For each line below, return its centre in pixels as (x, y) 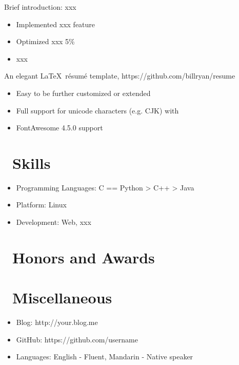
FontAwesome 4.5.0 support (59, 128)
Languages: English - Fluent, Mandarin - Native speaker (105, 357)
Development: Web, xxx (54, 222)
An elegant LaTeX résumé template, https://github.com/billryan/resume (120, 76)
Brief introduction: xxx (40, 7)
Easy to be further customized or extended (83, 93)
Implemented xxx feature (56, 24)
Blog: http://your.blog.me (57, 322)
